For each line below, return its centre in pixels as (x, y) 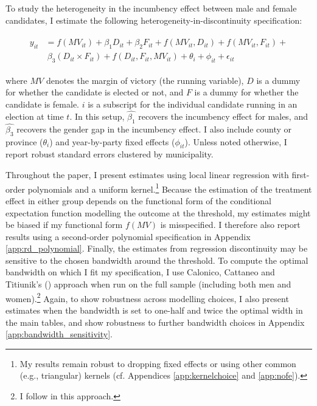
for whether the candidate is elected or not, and (95, 92)
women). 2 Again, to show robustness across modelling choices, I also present (147, 297)
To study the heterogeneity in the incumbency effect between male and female (151, 8)
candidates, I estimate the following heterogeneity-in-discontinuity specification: (154, 20)
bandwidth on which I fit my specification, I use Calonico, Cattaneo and (140, 272)
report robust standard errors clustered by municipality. (110, 154)
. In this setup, (97, 116)
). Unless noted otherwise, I (236, 141)
